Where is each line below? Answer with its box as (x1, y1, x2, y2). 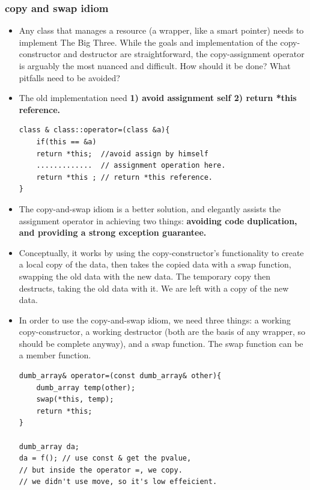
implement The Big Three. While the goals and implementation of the (19, 35, 278, 48)
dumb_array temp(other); (36, 383, 136, 392)
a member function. (19, 349, 91, 361)
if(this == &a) (36, 137, 97, 146)
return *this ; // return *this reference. (36, 173, 213, 182)
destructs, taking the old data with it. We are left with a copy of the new (19, 281, 289, 294)
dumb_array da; (19, 442, 80, 451)
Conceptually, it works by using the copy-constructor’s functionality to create (19, 246, 304, 259)
